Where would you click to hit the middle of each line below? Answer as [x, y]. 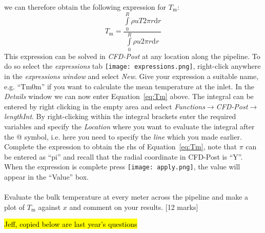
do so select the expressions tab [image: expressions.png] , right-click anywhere [132, 66]
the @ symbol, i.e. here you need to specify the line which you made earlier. [123, 136]
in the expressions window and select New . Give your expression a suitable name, [131, 76]
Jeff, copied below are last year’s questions [71, 224]
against [49, 207]
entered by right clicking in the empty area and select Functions [105, 106]
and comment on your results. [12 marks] [134, 207]
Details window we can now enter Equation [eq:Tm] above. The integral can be [129, 96]
